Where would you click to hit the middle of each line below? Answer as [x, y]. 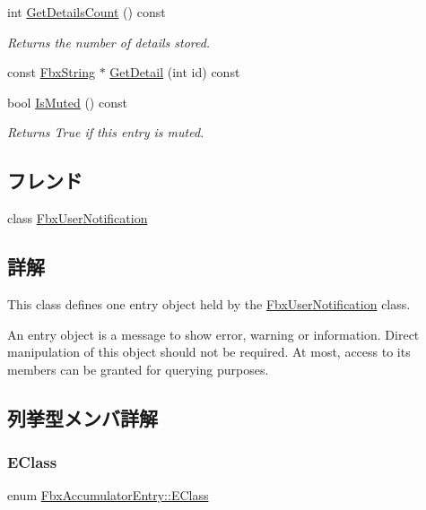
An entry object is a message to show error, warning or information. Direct [213, 334]
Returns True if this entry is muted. [106, 132]
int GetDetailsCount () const [87, 12]
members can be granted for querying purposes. [138, 369]
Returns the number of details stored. [109, 42]
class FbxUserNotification [78, 218]
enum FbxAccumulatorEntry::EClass [108, 495]
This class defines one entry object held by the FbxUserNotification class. [209, 303]
